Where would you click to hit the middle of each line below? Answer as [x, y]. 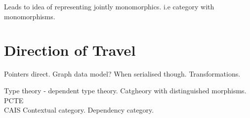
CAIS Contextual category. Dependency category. [79, 110]
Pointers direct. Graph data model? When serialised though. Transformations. [122, 74]
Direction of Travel [70, 50]
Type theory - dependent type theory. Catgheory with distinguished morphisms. [125, 90]
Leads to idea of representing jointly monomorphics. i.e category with [109, 6]
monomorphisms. [30, 16]
